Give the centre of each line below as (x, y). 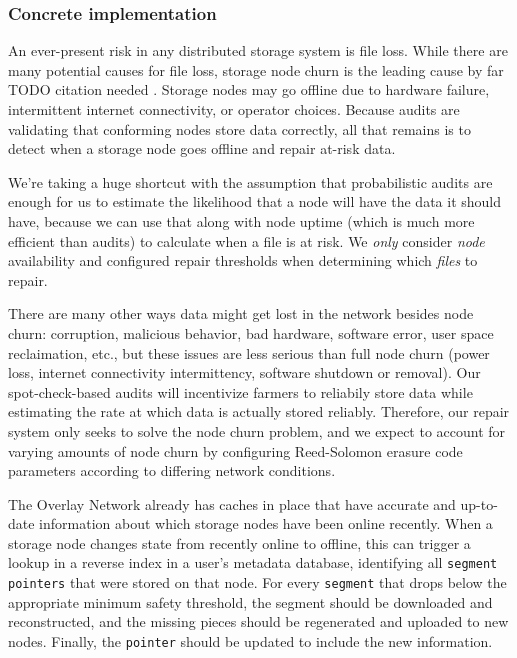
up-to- (479, 503)
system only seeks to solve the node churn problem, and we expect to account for (257, 430)
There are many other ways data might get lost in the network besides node (241, 313)
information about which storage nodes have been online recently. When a (266, 523)
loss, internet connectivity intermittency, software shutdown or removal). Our (244, 372)
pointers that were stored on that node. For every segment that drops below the (257, 582)
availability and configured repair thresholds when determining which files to (243, 260)
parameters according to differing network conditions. (172, 470)
